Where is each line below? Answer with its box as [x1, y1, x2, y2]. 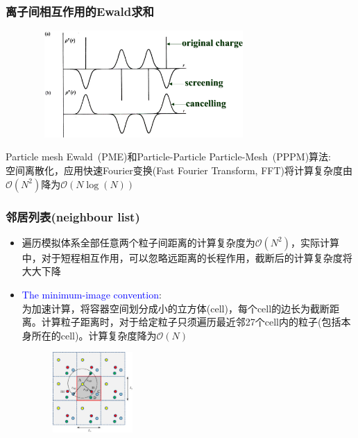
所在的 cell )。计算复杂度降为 [31, 328, 157, 342]
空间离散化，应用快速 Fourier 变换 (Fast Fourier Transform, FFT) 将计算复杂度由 [6, 163, 352, 177]
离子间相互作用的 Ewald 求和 [6, 2, 154, 19]
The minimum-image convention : [22, 287, 162, 301]
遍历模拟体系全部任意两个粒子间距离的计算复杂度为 [22, 235, 255, 249]
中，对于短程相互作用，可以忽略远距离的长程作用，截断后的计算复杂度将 [22, 250, 352, 264]
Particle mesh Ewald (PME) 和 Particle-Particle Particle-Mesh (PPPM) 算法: [6, 149, 331, 164]
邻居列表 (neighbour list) [6, 208, 140, 225]
